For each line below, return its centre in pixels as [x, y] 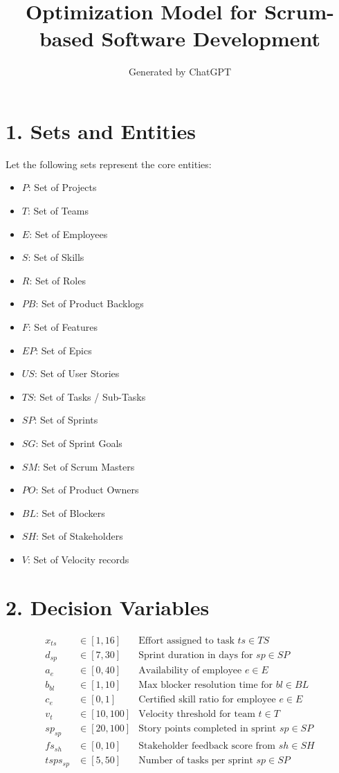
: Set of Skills [56, 257]
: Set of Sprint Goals [79, 443]
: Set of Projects [62, 187]
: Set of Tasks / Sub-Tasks [90, 396]
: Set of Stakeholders [80, 536]
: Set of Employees [68, 234]
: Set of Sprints [66, 420]
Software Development [211, 38]
